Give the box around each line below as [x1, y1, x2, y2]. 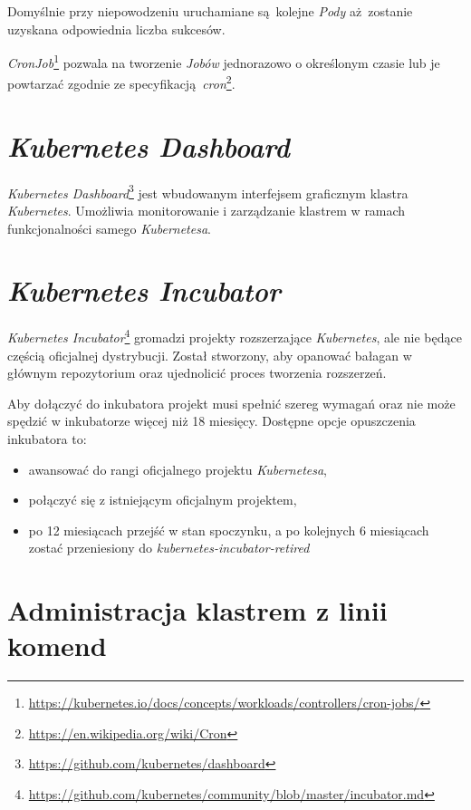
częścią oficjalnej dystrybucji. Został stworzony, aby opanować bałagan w [7, 345, 412, 364]
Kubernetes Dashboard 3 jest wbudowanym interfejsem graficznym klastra [7, 180, 409, 202]
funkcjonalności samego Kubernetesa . [7, 218, 211, 237]
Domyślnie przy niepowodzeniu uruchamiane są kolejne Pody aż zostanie [7, 2, 413, 20]
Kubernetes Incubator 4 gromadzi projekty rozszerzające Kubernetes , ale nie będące [7, 325, 462, 347]
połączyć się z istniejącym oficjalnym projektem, [28, 490, 297, 509]
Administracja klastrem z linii [7, 592, 388, 629]
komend [7, 627, 107, 664]
